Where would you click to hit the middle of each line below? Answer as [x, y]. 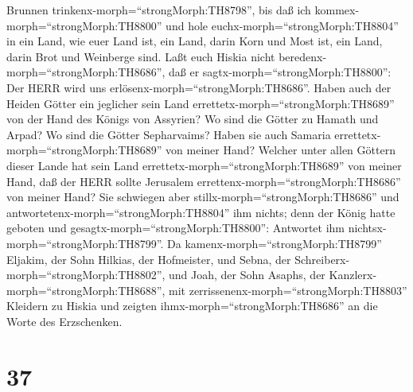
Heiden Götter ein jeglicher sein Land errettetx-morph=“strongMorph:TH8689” [201, 103]
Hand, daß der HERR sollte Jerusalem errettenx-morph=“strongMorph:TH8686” [204, 181]
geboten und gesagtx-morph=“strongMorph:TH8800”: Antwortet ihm [176, 228]
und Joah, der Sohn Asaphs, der [247, 275]
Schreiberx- [322, 259]
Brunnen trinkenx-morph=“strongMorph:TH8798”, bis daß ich [159, 10]
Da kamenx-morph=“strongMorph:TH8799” [275, 243]
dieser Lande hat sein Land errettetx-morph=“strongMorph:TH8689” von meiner [204, 165]
